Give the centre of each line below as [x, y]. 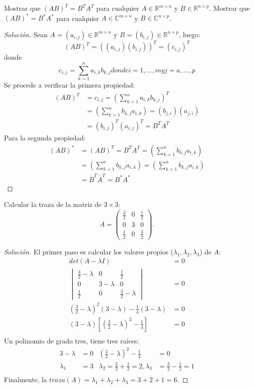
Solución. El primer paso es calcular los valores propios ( [89, 251]
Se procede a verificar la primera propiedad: [70, 84]
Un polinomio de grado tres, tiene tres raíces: [72, 340]
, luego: [190, 34]
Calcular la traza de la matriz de [53, 204]
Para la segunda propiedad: [45, 137]
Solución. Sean [26, 34]
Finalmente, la [26, 379]
